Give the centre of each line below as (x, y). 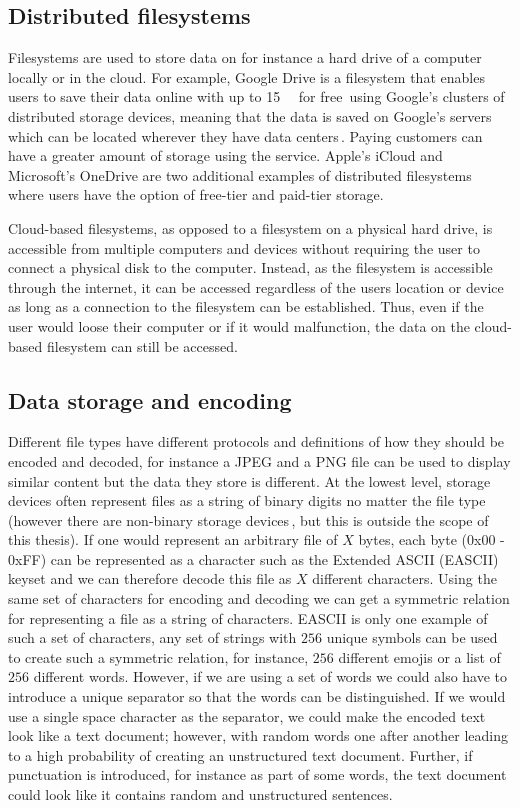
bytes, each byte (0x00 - (431, 539)
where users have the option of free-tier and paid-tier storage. (196, 194)
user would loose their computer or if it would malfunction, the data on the (239, 325)
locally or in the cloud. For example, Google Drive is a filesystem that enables (246, 76)
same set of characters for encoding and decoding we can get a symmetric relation (259, 598)
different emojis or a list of (419, 656)
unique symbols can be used (412, 637)
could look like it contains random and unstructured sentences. (200, 794)
